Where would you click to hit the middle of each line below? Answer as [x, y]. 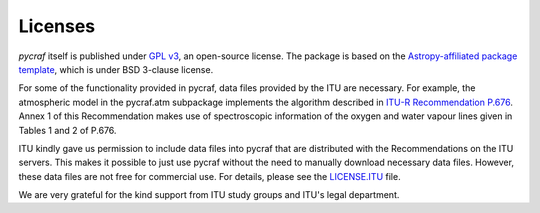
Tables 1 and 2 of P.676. [67, 130]
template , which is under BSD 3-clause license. [116, 69]
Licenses [57, 26]
